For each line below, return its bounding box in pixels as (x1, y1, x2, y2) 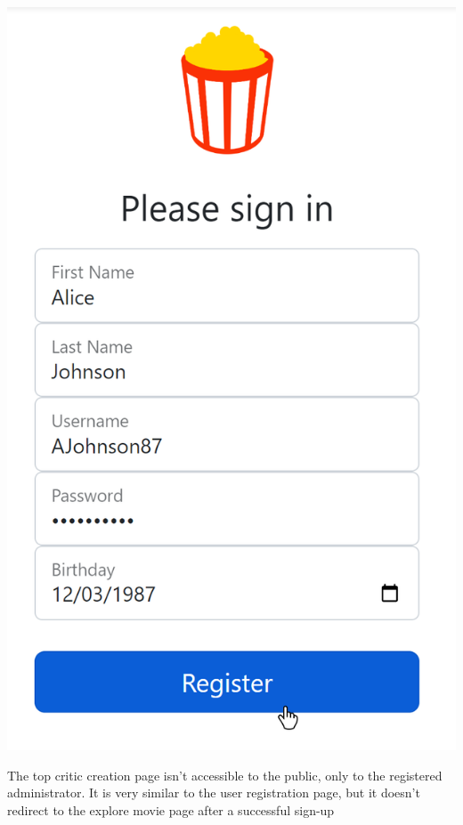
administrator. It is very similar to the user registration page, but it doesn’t (7, 783, 420, 802)
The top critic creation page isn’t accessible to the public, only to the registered (7, 765, 443, 784)
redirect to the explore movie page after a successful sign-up (7, 800, 335, 819)
